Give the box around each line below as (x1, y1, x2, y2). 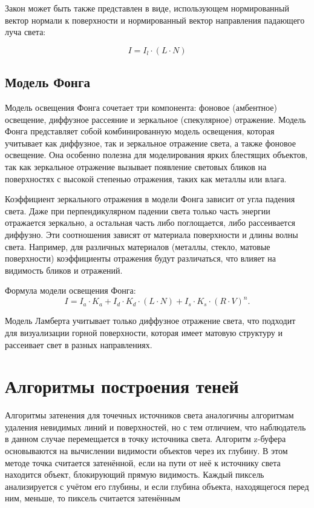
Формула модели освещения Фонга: (5, 284, 136, 297)
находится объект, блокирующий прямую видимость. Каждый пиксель (5, 468, 264, 481)
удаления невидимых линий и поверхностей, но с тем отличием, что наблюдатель (5, 420, 306, 433)
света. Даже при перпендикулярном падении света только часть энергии (5, 204, 270, 217)
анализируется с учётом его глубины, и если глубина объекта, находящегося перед (5, 480, 309, 492)
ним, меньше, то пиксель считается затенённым (5, 492, 181, 504)
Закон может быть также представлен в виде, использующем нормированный (5, 2, 289, 14)
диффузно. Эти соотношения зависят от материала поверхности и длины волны (5, 228, 298, 240)
